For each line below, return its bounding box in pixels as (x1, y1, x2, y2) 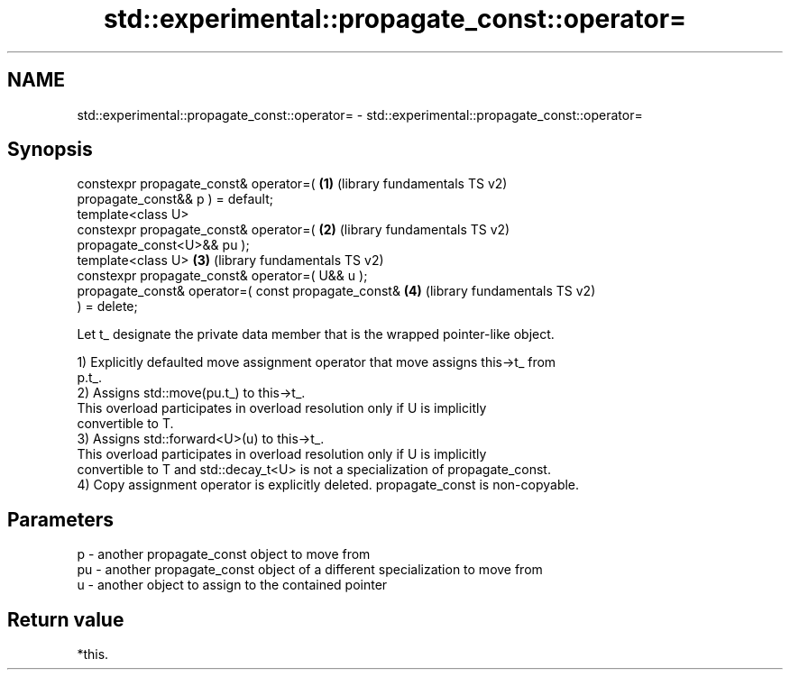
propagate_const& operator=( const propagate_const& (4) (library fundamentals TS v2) (77, 283, 596, 299)
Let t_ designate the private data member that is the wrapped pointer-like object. (77, 326, 555, 343)
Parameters (7, 508, 114, 531)
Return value (7, 608, 124, 631)
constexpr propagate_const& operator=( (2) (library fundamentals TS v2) (77, 222, 510, 238)
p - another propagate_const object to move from (77, 546, 371, 563)
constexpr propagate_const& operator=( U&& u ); (77, 268, 368, 284)
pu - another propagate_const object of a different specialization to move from (77, 562, 543, 578)
